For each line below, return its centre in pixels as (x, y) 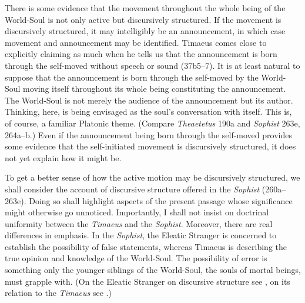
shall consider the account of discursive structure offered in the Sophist (132, 189)
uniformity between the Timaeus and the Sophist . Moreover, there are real (139, 223)
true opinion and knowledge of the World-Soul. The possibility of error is (136, 258)
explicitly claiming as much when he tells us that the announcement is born (141, 54)
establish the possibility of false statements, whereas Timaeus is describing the (146, 246)
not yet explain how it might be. (63, 157)
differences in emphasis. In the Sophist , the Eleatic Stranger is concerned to (141, 235)
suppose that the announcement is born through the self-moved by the (132, 77)
